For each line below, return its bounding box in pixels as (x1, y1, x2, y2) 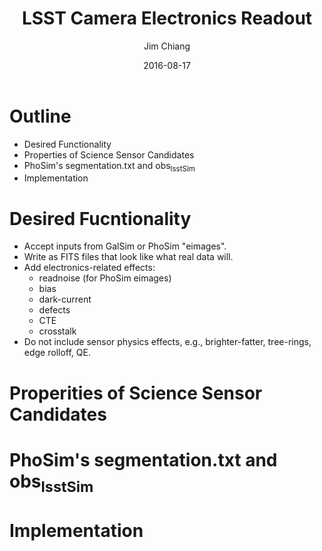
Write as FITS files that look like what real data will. (23, 251, 234, 263)
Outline (9, 105, 72, 127)
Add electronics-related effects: (23, 262, 156, 274)
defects (38, 304, 71, 316)
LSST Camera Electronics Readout (21, 7, 313, 30)
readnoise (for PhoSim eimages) (38, 272, 172, 284)
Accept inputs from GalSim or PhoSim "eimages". (23, 240, 227, 252)
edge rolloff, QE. (23, 347, 91, 359)
